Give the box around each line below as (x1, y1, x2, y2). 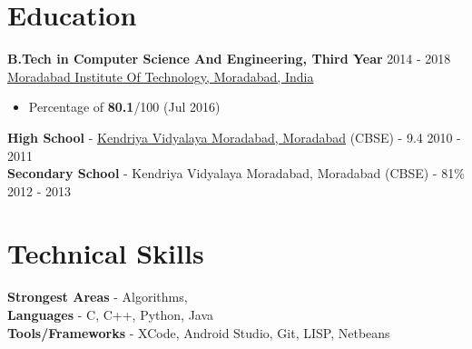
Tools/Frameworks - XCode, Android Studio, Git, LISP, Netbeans (7, 323, 390, 342)
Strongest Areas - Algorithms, (7, 287, 188, 306)
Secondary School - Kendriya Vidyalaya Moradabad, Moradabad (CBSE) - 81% (7, 164, 465, 183)
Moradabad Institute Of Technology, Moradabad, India (7, 66, 314, 85)
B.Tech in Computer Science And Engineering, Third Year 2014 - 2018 (7, 49, 451, 68)
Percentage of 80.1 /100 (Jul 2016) (28, 97, 221, 116)
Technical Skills (7, 234, 204, 272)
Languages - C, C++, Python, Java (7, 305, 214, 324)
